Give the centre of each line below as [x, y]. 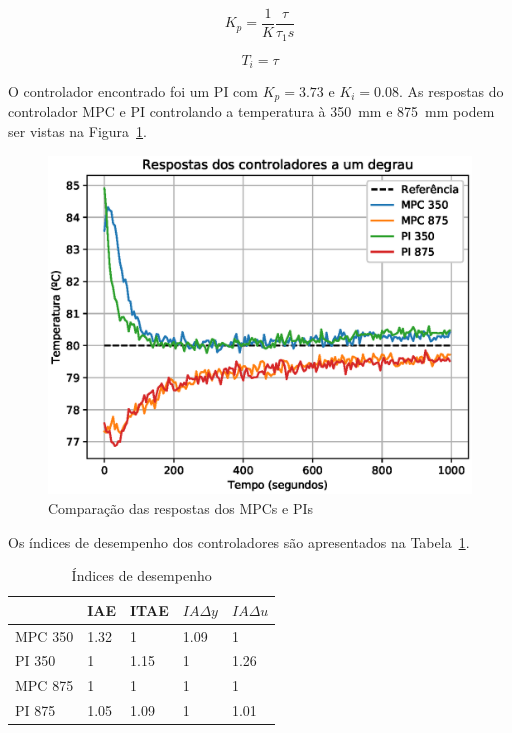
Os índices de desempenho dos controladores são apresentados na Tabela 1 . [239, 541]
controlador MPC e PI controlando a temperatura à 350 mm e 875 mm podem [251, 111]
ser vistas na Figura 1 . [77, 131]
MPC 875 [44, 685]
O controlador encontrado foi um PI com [133, 90]
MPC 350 [44, 635]
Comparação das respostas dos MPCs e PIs [181, 507]
